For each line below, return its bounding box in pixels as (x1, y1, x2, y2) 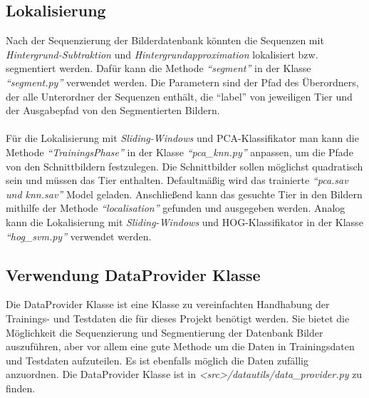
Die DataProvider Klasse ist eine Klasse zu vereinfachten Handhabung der (6, 297, 330, 312)
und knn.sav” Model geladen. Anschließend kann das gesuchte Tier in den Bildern (6, 186, 363, 201)
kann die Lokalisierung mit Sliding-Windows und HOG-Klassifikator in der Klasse (6, 214, 363, 229)
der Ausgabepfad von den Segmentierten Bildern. (6, 103, 220, 118)
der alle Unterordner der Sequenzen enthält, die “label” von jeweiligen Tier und (6, 88, 353, 103)
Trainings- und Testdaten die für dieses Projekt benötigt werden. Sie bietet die (6, 310, 350, 325)
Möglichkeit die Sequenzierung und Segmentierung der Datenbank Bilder (6, 325, 323, 340)
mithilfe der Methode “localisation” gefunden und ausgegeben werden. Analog (6, 200, 345, 215)
